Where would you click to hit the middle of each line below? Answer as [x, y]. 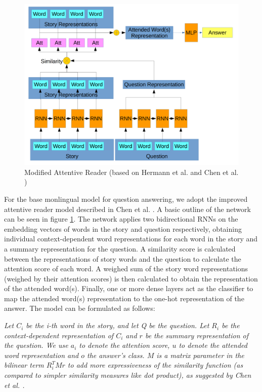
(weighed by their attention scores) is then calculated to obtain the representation [131, 278]
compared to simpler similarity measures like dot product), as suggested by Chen [128, 375]
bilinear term [24, 365]
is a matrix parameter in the [200, 355]
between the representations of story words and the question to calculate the [123, 258]
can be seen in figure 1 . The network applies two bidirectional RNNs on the [121, 219]
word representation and [41, 355]
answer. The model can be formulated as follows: [80, 308]
